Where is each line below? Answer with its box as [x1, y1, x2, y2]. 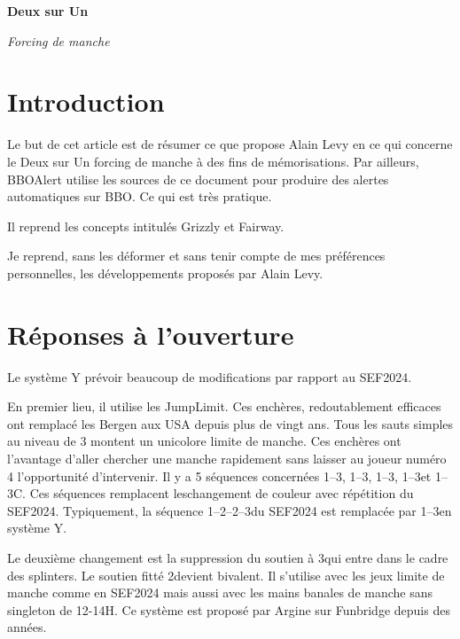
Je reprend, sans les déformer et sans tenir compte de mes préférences [7, 246, 386, 265]
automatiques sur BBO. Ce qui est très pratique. [7, 187, 272, 206]
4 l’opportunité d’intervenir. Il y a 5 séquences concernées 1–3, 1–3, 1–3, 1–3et [7, 466, 432, 485]
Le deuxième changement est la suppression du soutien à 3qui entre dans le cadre [7, 548, 448, 566]
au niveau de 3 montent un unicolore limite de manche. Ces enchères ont [7, 432, 402, 450]
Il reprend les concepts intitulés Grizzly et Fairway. [7, 216, 285, 235]
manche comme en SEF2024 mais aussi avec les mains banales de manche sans [7, 583, 433, 602]
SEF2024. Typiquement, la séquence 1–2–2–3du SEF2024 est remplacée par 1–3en [7, 501, 452, 519]
